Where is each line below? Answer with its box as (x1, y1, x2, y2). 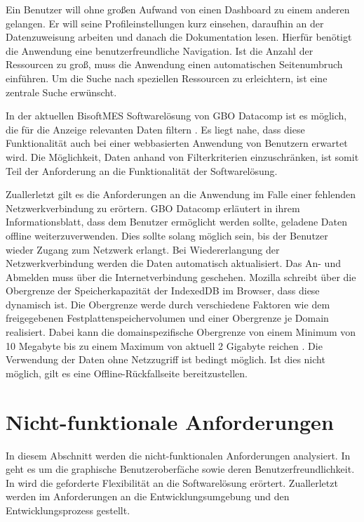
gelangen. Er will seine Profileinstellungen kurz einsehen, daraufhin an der (6, 15, 324, 30)
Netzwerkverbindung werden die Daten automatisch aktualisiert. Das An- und (6, 256, 341, 270)
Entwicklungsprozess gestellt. (6, 502, 130, 517)
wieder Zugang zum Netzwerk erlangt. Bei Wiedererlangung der (6, 242, 280, 256)
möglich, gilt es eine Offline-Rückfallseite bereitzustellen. (6, 365, 248, 380)
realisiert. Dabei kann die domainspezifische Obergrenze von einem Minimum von (6, 325, 356, 339)
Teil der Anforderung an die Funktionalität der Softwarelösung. (6, 163, 278, 178)
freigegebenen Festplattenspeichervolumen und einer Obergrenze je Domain (6, 311, 329, 325)
